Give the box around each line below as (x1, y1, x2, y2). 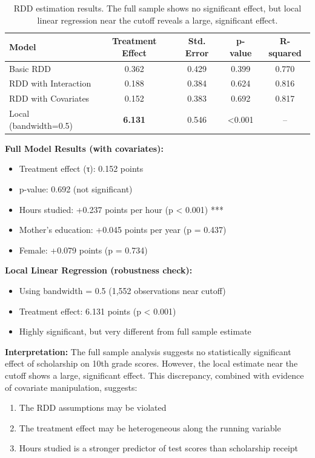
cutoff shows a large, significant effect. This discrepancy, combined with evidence (5, 368, 304, 381)
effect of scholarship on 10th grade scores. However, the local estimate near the (5, 357, 298, 370)
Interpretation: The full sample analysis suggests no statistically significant (5, 345, 291, 358)
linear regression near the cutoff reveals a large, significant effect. (37, 13, 278, 26)
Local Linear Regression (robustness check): (5, 264, 193, 276)
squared (268, 46, 302, 59)
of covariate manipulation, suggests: (5, 381, 138, 393)
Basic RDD (9, 62, 51, 74)
